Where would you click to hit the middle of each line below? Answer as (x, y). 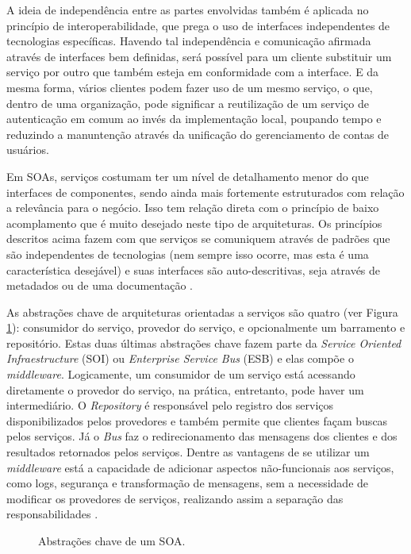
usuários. (28, 150)
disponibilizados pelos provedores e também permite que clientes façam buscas (197, 420)
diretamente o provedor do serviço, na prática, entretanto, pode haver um (185, 389)
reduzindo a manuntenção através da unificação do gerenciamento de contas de (198, 134)
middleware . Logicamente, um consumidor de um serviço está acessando (181, 374)
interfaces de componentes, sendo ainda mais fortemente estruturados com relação (205, 192)
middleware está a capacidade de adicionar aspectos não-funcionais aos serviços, (200, 467)
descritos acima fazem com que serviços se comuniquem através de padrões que (198, 239)
